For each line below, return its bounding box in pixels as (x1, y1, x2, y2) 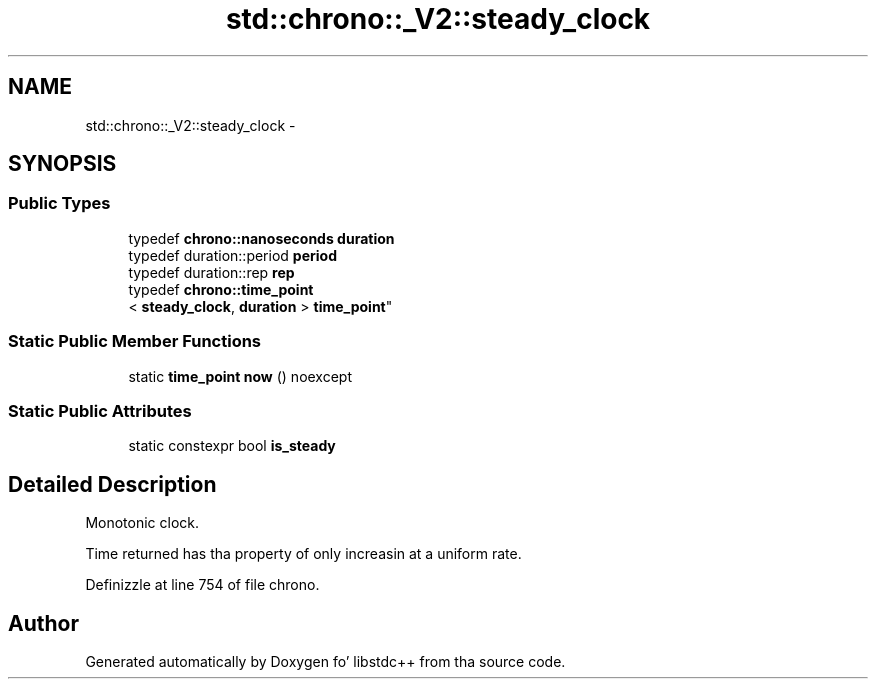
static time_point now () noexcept (128, 367, 353, 385)
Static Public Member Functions (8, 331, 262, 352)
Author (8, 610, 79, 636)
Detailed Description (8, 471, 217, 497)
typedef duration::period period (128, 246, 337, 264)
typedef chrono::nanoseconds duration (128, 229, 395, 247)
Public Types (8, 193, 111, 214)
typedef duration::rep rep (128, 263, 295, 281)
